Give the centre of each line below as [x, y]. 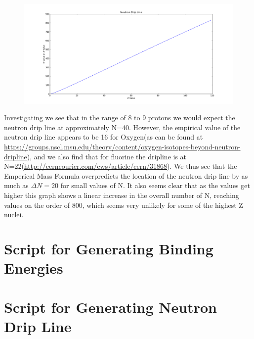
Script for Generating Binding [109, 248]
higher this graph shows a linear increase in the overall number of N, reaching [122, 195]
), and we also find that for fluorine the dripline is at [107, 156]
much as [16, 185]
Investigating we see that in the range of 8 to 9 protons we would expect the [120, 118]
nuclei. [14, 215]
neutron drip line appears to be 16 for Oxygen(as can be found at [104, 137]
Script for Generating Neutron [110, 307]
